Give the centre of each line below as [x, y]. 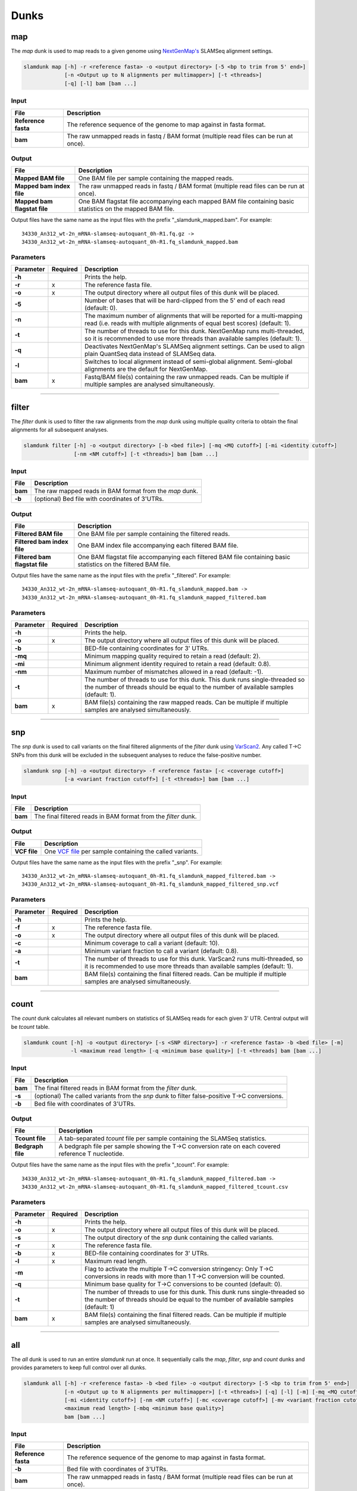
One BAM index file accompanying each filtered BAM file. [158, 545]
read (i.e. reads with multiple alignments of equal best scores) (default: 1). [187, 323]
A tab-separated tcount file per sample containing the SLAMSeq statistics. [163, 1139]
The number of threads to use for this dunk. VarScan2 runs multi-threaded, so [194, 958]
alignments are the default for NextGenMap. [146, 369]
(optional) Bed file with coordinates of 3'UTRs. [99, 499]
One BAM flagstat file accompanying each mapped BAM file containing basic [186, 202]
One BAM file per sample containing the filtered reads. [154, 534]
